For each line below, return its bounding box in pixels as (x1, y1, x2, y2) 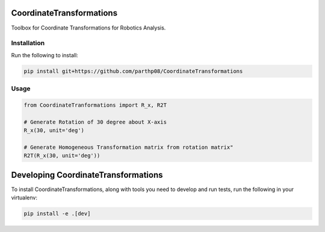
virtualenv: (11, 194, 37, 201)
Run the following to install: (11, 51, 78, 58)
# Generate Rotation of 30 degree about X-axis (23, 118, 167, 125)
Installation (11, 39, 45, 48)
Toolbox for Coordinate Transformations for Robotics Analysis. (11, 24, 166, 31)
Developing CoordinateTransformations (11, 169, 163, 180)
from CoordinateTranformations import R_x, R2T (23, 101, 167, 108)
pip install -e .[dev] (23, 210, 91, 217)
